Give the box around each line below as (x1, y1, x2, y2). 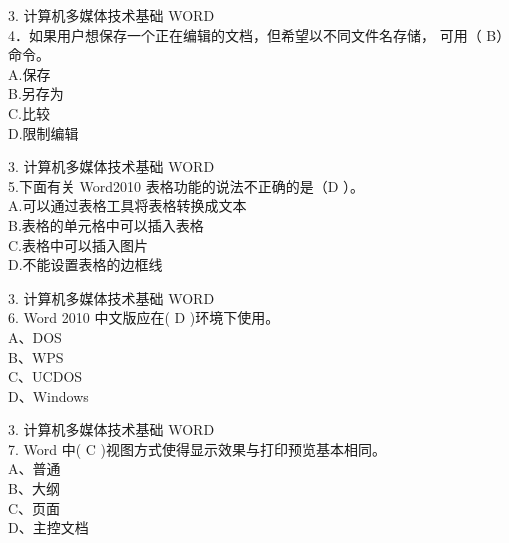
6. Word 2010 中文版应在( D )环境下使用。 (8, 307, 280, 328)
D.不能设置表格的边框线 (8, 254, 163, 275)
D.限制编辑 (8, 122, 79, 143)
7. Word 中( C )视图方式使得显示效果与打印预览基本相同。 (8, 438, 387, 459)
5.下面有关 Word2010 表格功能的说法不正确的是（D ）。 (8, 175, 365, 196)
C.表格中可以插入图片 (8, 234, 148, 255)
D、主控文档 (8, 517, 89, 538)
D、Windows (8, 385, 89, 406)
